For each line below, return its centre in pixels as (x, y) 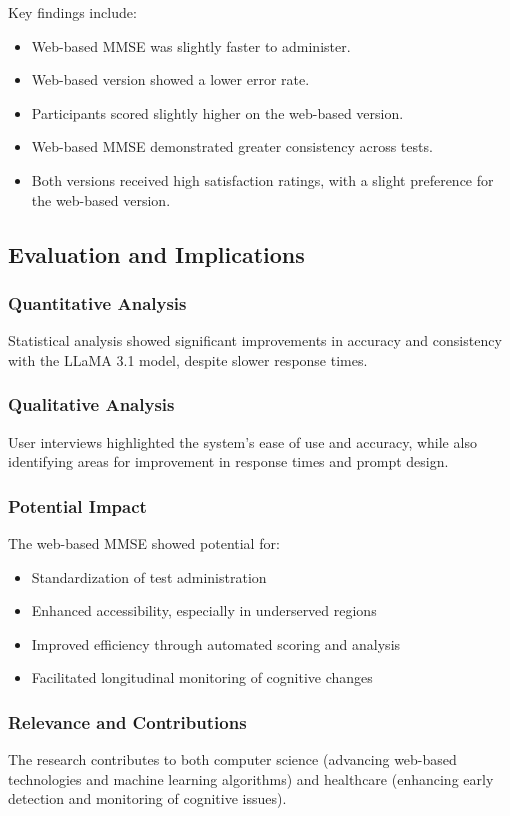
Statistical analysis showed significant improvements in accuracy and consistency (255, 340)
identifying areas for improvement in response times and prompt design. (228, 461)
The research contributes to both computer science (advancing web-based (232, 759)
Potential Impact (77, 505)
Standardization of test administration (149, 576)
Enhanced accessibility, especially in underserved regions (204, 610)
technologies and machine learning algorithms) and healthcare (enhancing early (251, 778)
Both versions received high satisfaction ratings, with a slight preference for (262, 179)
